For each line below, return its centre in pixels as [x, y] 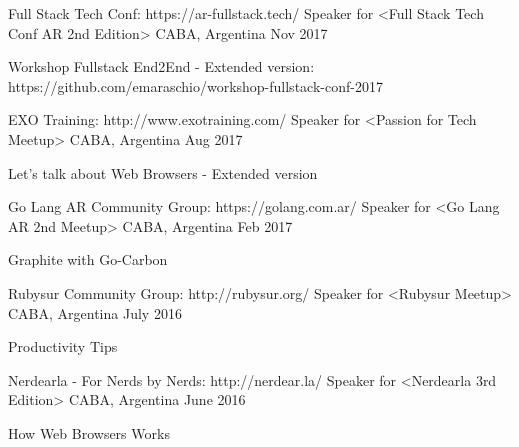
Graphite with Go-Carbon [88, 259]
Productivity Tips [63, 346]
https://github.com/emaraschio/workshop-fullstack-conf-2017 [195, 85]
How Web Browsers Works [89, 432]
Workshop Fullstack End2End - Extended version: [161, 66]
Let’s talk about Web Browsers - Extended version [163, 172]
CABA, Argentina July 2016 [95, 312]
